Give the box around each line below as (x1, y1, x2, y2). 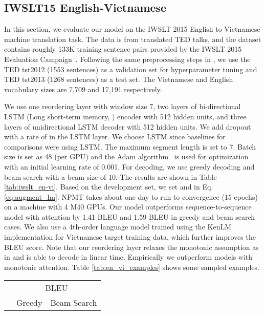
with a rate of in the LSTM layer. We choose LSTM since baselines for (4, 131, 226, 142)
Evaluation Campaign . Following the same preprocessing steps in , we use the (4, 53, 251, 64)
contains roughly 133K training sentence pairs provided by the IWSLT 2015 (4, 44, 242, 54)
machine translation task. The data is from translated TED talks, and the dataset (4, 33, 261, 44)
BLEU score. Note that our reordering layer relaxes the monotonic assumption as (4, 241, 259, 252)
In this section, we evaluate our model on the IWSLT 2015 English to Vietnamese (4, 24, 260, 34)
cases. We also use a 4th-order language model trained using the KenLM (4, 221, 232, 232)
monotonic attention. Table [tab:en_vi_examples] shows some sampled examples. (4, 261, 259, 272)
